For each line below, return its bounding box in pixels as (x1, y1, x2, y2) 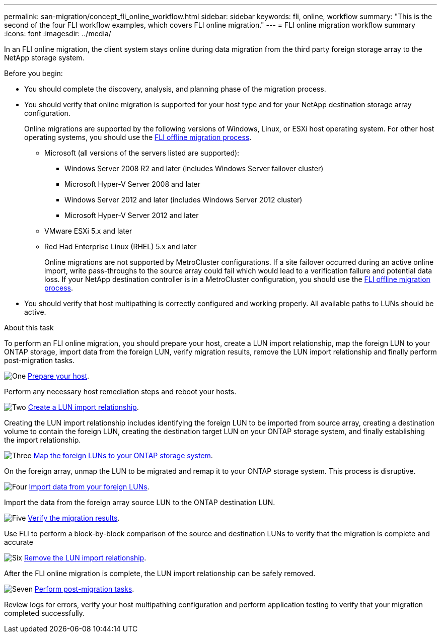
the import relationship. (4, 436, 81, 444)
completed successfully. (4, 609, 85, 617)
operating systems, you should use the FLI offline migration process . (24, 133, 252, 141)
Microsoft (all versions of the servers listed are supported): (44, 149, 240, 157)
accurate (4, 538, 33, 546)
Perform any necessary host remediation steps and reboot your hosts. (4, 387, 237, 396)
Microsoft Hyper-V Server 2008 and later (64, 180, 200, 188)
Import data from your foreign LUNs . (29, 482, 150, 491)
